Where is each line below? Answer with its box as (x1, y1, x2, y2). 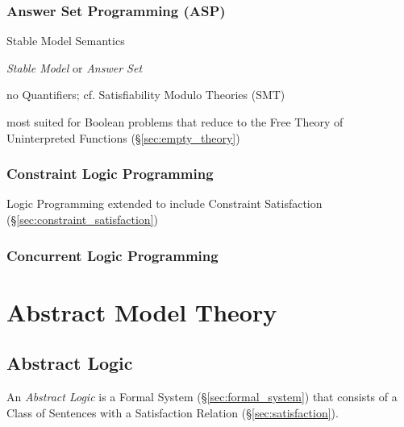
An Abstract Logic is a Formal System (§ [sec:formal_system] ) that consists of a (6, 388, 398, 405)
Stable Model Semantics (6, 32, 125, 49)
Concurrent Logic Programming (6, 245, 219, 265)
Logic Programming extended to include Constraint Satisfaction (6, 195, 323, 212)
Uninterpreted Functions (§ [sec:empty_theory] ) (6, 129, 240, 146)
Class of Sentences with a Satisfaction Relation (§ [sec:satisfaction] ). (6, 404, 339, 421)
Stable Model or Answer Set (6, 59, 143, 76)
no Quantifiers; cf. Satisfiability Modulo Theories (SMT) (6, 86, 285, 103)
